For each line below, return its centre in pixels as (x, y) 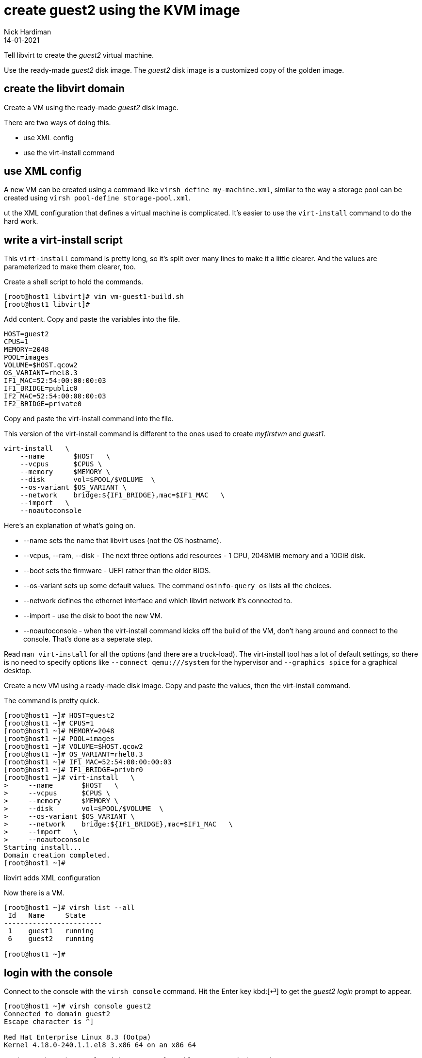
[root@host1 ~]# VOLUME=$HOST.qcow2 (73, 747)
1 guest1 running (51, 931)
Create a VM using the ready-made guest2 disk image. (91, 107)
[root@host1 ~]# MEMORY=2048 (59, 731)
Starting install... (43, 848)
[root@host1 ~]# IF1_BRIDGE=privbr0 (73, 770)
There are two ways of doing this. (57, 122)
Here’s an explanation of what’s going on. (70, 526)
